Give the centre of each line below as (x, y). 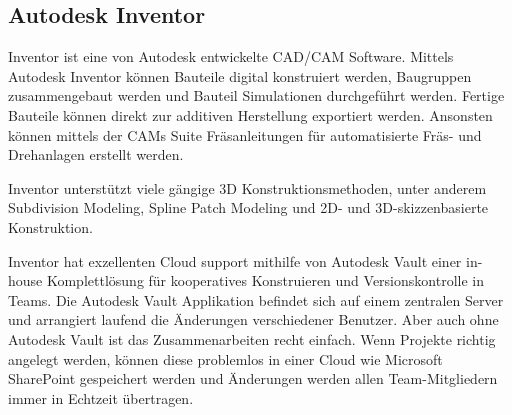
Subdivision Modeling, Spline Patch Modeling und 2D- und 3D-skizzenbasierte (248, 207)
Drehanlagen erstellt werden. (96, 154)
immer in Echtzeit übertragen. (101, 397)
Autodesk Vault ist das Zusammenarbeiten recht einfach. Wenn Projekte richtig (252, 338)
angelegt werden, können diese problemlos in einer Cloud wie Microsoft (225, 358)
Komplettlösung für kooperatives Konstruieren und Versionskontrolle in (265, 280)
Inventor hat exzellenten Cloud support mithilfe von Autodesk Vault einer (235, 260)
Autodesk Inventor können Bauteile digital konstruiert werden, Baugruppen (240, 75)
